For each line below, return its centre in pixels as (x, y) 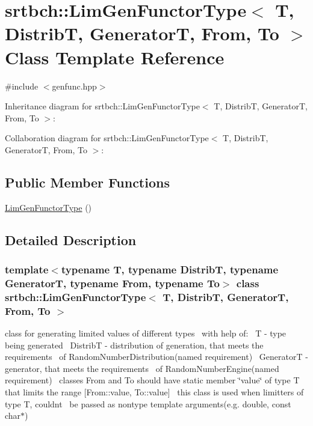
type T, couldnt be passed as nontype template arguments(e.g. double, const (148, 403)
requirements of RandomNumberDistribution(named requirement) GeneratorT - (156, 357)
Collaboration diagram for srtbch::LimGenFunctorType (107, 138)
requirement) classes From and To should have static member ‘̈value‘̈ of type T (152, 380)
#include (22, 86)
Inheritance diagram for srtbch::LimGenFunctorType (102, 106)
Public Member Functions (87, 182)
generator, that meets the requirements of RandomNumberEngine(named (142, 368)
